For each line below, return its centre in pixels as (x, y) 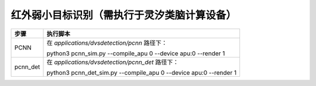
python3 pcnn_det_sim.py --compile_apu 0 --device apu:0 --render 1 (142, 73)
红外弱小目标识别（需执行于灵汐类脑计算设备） (124, 15)
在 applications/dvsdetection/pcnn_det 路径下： (113, 62)
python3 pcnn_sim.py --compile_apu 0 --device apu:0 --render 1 (136, 53)
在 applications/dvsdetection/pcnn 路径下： (107, 42)
